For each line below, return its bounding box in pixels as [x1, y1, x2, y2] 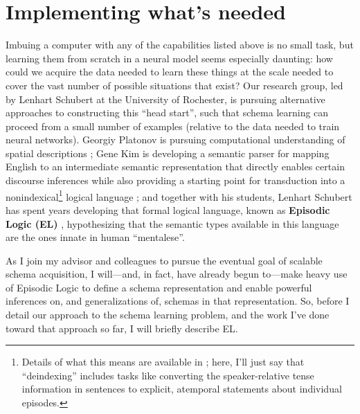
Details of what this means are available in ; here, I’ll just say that [21, 354, 305, 369]
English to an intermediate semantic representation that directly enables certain [6, 159, 345, 174]
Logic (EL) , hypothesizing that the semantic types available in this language [6, 216, 339, 231]
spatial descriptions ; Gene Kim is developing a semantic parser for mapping [6, 145, 330, 160]
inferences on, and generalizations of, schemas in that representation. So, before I [6, 294, 350, 308]
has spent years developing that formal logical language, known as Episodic [6, 202, 330, 217]
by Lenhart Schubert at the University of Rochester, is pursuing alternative [6, 91, 325, 106]
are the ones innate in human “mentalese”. [6, 230, 185, 244]
